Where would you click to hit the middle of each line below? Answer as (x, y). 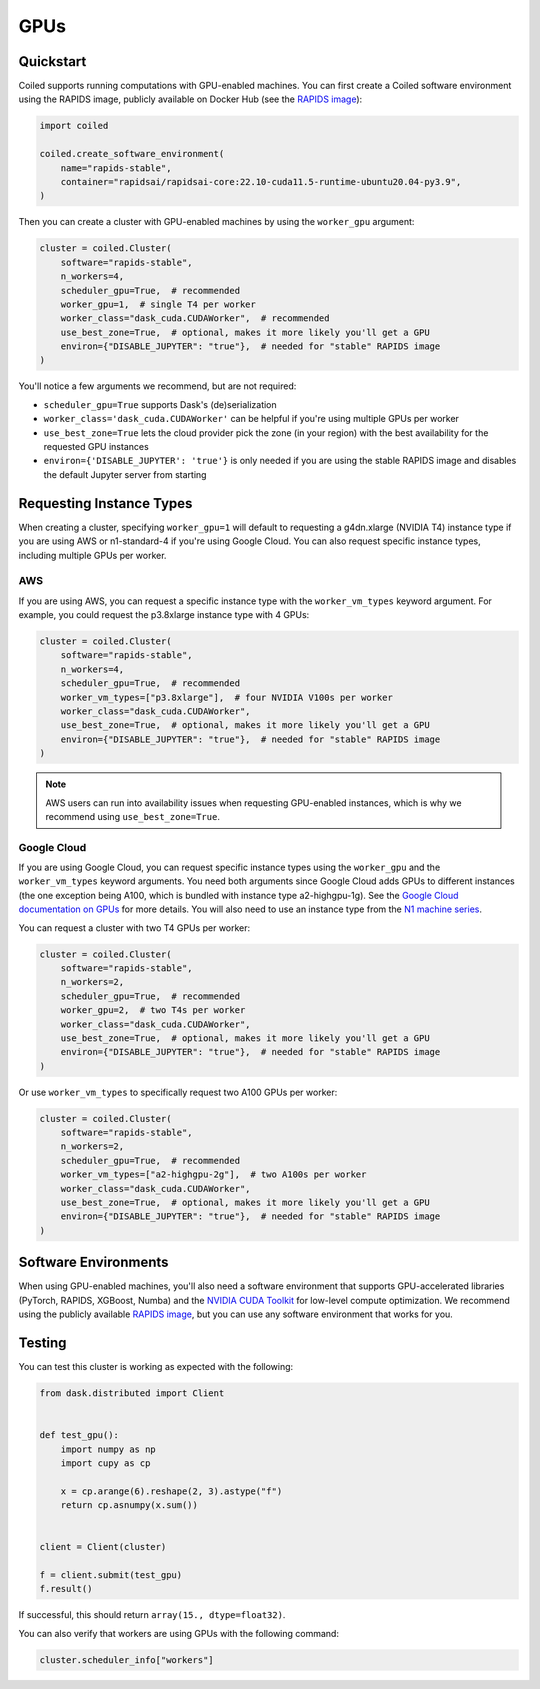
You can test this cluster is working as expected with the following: (156, 1366)
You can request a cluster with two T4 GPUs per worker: (134, 927)
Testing (42, 1342)
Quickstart (52, 61)
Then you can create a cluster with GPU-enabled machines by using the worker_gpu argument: (216, 222)
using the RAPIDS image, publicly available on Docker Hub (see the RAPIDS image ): (190, 99)
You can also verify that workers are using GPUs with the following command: (179, 1633)
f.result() (66, 1589)
